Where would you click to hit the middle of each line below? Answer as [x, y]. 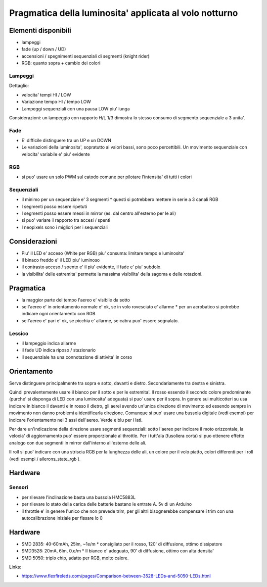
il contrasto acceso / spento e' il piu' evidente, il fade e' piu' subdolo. [91, 267]
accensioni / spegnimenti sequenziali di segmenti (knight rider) [86, 56]
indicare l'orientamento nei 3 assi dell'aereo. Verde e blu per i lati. [76, 420]
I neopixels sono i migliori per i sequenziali [65, 227]
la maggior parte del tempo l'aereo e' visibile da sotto [76, 300]
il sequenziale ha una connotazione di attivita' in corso [77, 357]
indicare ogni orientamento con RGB [59, 314]
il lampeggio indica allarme [49, 343]
